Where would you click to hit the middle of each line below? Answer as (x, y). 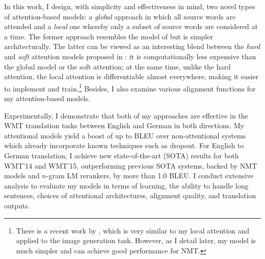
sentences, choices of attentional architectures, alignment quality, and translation (130, 195)
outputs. (17, 205)
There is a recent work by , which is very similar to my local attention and (133, 230)
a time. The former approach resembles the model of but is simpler (109, 36)
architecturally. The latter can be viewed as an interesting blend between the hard (132, 46)
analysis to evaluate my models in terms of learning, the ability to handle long (126, 185)
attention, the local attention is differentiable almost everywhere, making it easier (131, 76)
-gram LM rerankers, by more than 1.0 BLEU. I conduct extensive (150, 175)
